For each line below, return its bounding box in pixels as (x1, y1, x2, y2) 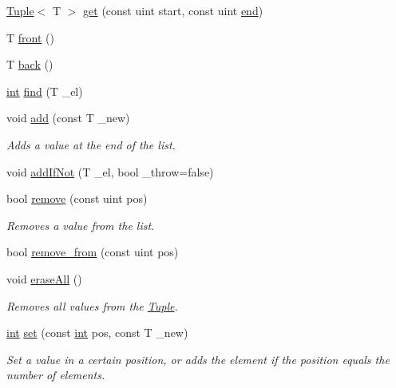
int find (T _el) (6, 82, 83, 99)
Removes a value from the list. (6, 216, 155, 233)
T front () (6, 29, 54, 46)
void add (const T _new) (6, 109, 130, 126)
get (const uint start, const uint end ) (83, 2, 263, 18)
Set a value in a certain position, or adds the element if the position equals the (6, 350, 390, 367)
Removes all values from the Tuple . (6, 297, 178, 314)
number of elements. (6, 366, 105, 383)
